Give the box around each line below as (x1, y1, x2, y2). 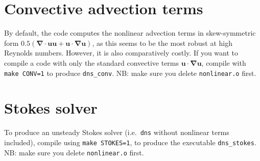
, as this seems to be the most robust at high (92, 37, 233, 48)
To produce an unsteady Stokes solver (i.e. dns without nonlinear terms (4, 127, 229, 138)
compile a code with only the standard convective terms (4, 57, 179, 68)
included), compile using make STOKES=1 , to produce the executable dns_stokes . (4, 137, 256, 147)
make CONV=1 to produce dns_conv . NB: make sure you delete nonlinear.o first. (4, 67, 256, 78)
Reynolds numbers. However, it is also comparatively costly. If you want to (4, 47, 238, 58)
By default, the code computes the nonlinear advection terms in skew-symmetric (4, 28, 256, 38)
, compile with (201, 57, 246, 68)
